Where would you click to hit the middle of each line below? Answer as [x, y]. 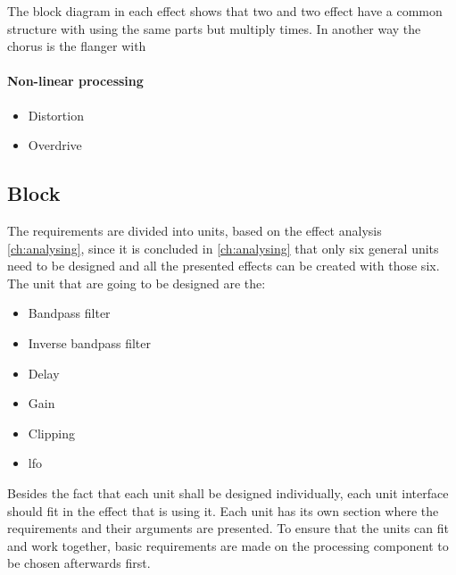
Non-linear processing [75, 81]
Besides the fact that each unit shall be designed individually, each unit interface [228, 492]
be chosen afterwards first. [79, 563]
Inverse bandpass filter [89, 342]
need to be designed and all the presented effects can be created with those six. [224, 266]
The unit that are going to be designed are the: [137, 283]
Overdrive [55, 145]
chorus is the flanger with [77, 46]
